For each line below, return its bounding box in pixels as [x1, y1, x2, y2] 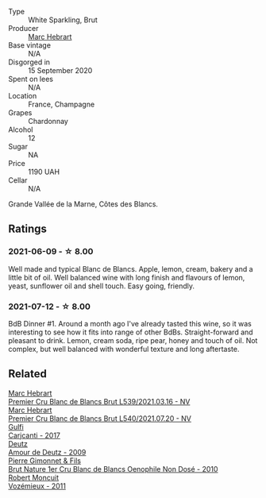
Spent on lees [8, 75, 54, 83]
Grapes [8, 108, 33, 118]
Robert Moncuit [8, 473, 60, 482]
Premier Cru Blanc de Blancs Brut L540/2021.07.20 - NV [8, 413, 192, 423]
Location [8, 91, 37, 100]
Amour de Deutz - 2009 [8, 447, 87, 457]
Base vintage [8, 41, 52, 50]
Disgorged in [8, 57, 50, 67]
